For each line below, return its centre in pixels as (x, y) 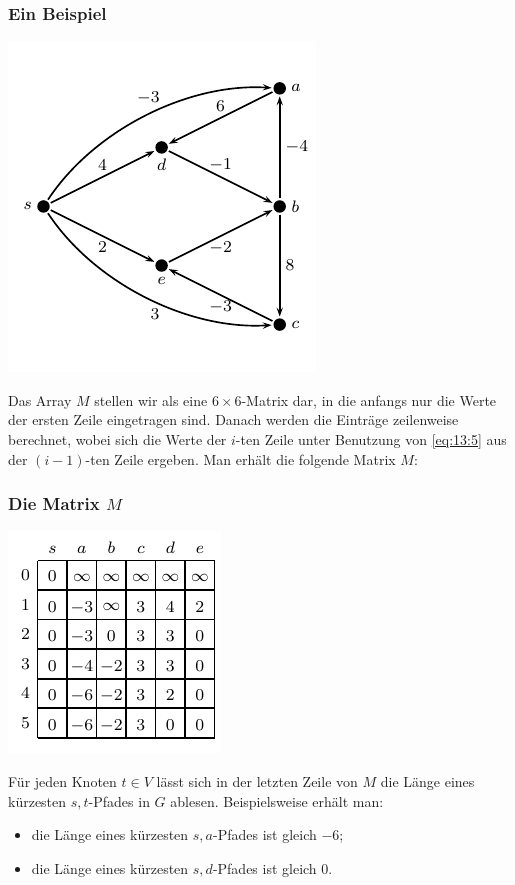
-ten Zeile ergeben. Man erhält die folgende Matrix (240, 458)
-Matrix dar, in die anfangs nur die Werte (369, 399)
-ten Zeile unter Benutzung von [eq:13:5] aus (371, 439)
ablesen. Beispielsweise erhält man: (277, 800)
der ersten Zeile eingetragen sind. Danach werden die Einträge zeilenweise (233, 419)
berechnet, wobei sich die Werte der (117, 439)
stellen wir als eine (151, 399)
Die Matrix (54, 503)
